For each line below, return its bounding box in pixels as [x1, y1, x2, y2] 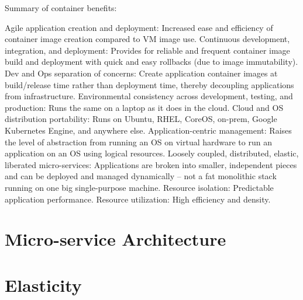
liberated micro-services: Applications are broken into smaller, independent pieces [5, 158, 297, 170]
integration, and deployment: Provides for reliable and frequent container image [5, 44, 290, 56]
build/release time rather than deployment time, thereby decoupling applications [5, 78, 294, 90]
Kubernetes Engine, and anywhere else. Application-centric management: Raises [5, 124, 292, 136]
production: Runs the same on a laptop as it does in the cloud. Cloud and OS [5, 101, 284, 113]
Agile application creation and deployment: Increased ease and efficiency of [5, 21, 273, 33]
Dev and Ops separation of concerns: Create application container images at [5, 67, 278, 79]
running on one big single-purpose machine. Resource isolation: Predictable [5, 181, 274, 193]
